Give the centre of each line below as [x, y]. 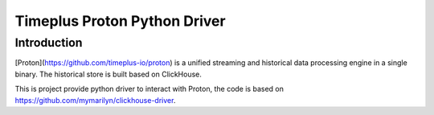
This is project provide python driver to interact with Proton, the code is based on [149, 89]
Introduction [49, 43]
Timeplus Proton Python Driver [120, 21]
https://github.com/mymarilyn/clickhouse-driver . [95, 100]
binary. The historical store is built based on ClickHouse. [108, 74]
